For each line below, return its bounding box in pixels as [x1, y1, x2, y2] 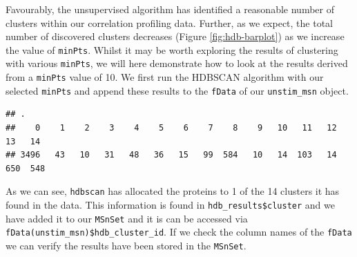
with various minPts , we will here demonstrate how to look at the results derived [6, 56, 348, 70]
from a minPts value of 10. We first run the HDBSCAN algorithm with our [6, 70, 324, 84]
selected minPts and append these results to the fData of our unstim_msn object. [6, 83, 349, 97]
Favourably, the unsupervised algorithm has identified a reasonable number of [6, 2, 334, 16]
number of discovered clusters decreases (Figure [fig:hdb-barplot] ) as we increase [6, 29, 345, 44]
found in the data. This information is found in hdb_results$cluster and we [6, 198, 335, 212]
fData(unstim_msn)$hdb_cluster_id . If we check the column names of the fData [6, 225, 352, 239]
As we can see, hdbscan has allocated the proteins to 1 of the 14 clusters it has [6, 184, 340, 198]
